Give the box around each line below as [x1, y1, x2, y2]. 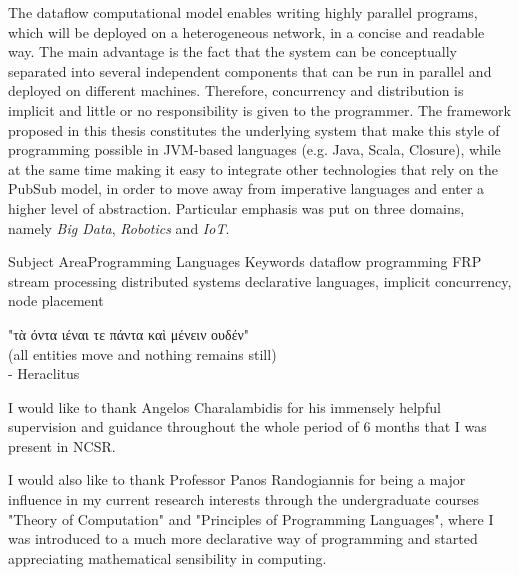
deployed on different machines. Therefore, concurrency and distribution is [8, 80, 464, 101]
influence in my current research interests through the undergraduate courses [8, 489, 479, 510]
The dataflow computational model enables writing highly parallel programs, [8, 2, 478, 22]
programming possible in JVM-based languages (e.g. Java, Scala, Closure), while [8, 139, 501, 160]
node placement [8, 290, 104, 311]
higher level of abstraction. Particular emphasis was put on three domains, [8, 197, 465, 218]
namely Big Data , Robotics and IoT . [8, 217, 230, 238]
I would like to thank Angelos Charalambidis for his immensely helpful [8, 396, 441, 417]
